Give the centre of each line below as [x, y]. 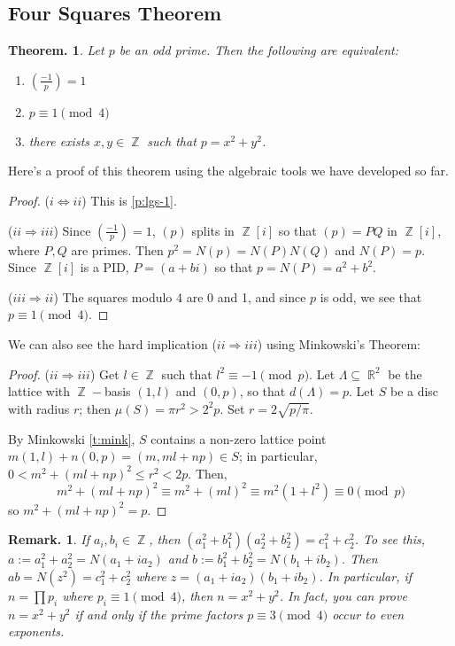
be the [405, 374]
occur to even [368, 614]
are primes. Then [117, 249]
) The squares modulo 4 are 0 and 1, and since [180, 296]
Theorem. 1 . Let [56, 50]
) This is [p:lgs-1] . [129, 200]
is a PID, [104, 267]
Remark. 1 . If [49, 539]
